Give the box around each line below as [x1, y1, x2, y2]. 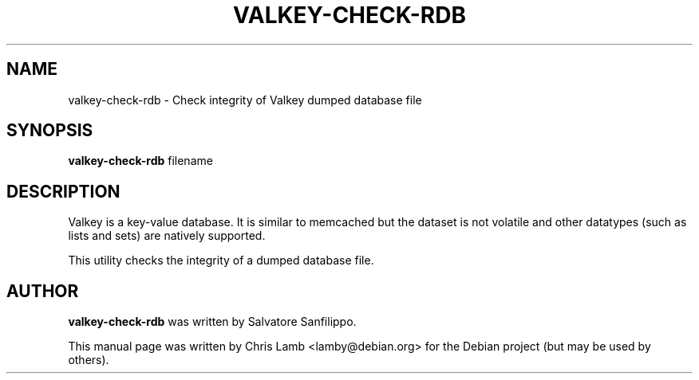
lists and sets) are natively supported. [68, 229, 266, 243]
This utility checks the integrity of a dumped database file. [68, 253, 374, 268]
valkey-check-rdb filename [68, 154, 213, 168]
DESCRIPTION [6, 181, 120, 202]
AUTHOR [6, 280, 79, 301]
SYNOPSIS [6, 120, 93, 141]
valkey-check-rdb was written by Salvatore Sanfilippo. [68, 315, 357, 329]
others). [68, 353, 109, 367]
